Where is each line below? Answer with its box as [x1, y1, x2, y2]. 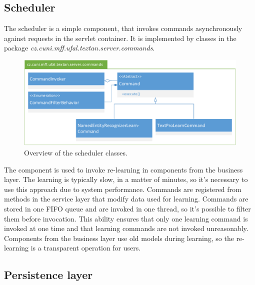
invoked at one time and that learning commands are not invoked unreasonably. [4, 223, 248, 233]
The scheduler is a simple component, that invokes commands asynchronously [4, 23, 242, 33]
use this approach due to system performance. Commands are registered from [4, 183, 241, 194]
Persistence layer [4, 267, 93, 282]
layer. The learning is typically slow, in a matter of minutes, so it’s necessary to [4, 174, 248, 184]
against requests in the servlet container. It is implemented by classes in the [4, 32, 236, 43]
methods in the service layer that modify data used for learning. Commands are [4, 193, 248, 204]
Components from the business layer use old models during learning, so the [4, 232, 234, 243]
